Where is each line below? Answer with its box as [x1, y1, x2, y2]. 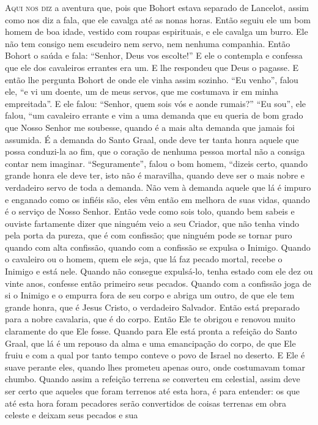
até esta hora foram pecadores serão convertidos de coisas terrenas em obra [5, 396, 287, 409]
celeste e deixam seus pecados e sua [5, 408, 138, 421]
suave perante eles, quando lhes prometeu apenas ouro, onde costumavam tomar [5, 360, 305, 373]
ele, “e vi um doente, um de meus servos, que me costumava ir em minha [5, 85, 279, 98]
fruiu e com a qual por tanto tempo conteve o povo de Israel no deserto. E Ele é [5, 349, 305, 361]
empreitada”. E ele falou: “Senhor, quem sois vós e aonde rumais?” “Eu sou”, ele [5, 97, 306, 109]
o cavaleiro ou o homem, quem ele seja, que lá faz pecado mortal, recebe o [5, 253, 283, 265]
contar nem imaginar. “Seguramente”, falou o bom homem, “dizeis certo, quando [5, 157, 308, 169]
